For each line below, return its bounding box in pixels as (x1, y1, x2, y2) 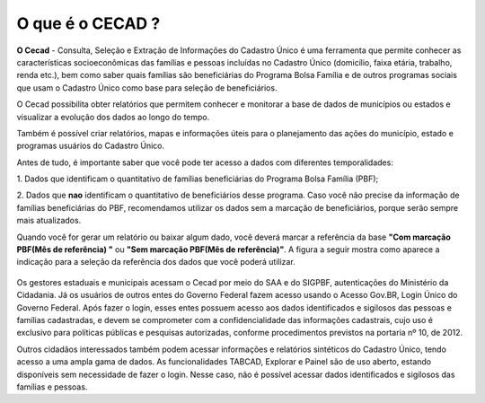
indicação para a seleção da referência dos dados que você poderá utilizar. (16, 257, 295, 267)
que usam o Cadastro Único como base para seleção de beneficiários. (16, 82, 278, 93)
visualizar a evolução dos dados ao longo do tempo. (16, 111, 210, 122)
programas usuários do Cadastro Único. (16, 140, 165, 152)
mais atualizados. (16, 215, 82, 226)
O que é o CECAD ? (16, 13, 161, 33)
